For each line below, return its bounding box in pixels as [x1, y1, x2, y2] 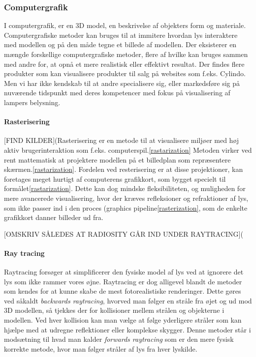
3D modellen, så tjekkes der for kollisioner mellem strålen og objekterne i [4, 305, 224, 315]
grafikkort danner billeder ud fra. [4, 212, 103, 222]
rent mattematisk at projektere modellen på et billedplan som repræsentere [4, 154, 231, 165]
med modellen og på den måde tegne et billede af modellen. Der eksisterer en [4, 39, 237, 50]
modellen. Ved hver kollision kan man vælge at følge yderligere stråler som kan [4, 315, 242, 325]
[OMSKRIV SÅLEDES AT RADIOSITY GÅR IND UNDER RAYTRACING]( [4, 228, 243, 239]
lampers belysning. [4, 97, 61, 107]
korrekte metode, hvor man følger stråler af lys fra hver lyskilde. [4, 343, 197, 354]
